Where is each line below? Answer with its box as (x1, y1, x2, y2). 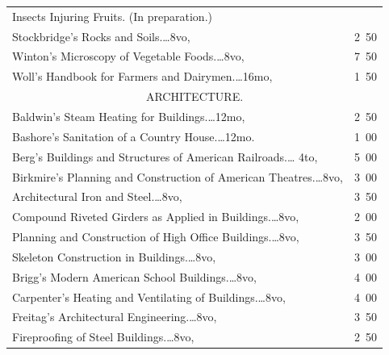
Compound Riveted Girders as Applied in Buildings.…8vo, (12, 208, 299, 225)
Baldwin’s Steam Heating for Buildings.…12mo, (12, 107, 245, 124)
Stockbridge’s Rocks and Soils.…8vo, (12, 27, 190, 44)
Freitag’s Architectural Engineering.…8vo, (12, 308, 217, 325)
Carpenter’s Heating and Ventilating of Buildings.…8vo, (12, 288, 286, 305)
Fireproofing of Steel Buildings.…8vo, (12, 328, 194, 345)
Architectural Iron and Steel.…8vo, (12, 188, 182, 205)
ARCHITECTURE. (145, 88, 244, 105)
